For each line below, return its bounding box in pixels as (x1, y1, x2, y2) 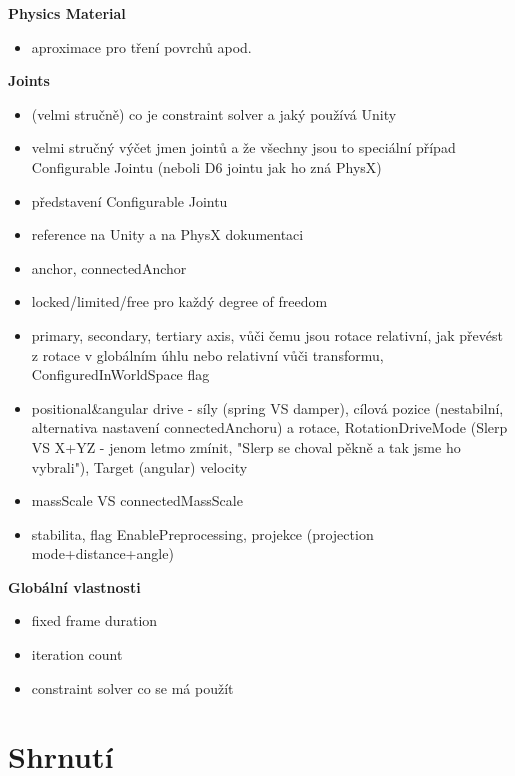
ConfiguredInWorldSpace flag (31, 364, 210, 385)
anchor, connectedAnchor (31, 257, 187, 278)
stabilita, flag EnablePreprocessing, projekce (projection (31, 523, 374, 544)
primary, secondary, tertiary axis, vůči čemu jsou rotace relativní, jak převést (31, 324, 503, 345)
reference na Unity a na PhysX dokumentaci (31, 224, 304, 245)
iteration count (31, 644, 123, 665)
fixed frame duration (31, 610, 158, 631)
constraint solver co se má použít (31, 677, 234, 698)
